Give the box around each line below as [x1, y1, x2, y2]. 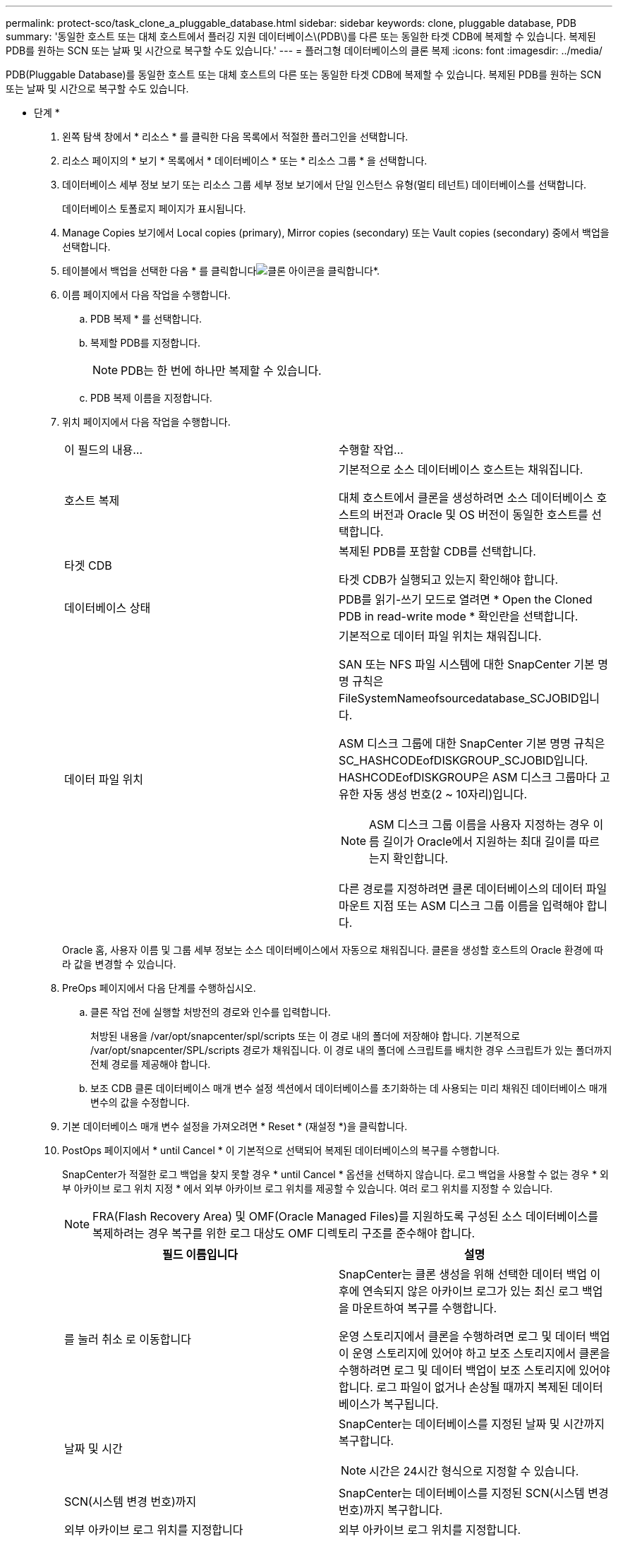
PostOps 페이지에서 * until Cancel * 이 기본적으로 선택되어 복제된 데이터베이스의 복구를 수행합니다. [62, 1144, 500, 1156]
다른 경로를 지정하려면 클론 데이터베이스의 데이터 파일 [339, 882, 607, 896]
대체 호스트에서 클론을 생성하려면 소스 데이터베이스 [339, 491, 594, 505]
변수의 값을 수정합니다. [90, 1096, 190, 1108]
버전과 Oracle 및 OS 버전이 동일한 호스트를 [372, 508, 588, 522]
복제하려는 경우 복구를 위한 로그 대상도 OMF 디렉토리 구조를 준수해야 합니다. [92, 1226, 475, 1240]
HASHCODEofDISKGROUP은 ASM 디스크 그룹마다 [339, 770, 597, 784]
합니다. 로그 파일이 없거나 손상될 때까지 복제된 [339, 1380, 569, 1394]
